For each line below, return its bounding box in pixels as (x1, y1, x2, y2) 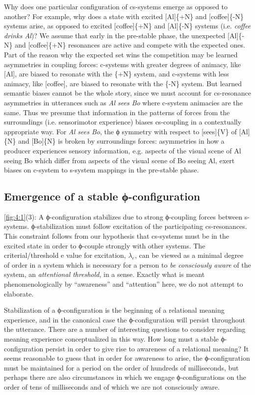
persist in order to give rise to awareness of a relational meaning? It (45, 343, 249, 353)
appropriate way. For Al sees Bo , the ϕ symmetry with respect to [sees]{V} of (4, 126, 237, 136)
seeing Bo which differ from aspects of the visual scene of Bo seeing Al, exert (4, 155, 235, 165)
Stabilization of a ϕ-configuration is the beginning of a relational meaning (4, 305, 225, 315)
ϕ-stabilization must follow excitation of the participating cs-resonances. (31, 221, 247, 231)
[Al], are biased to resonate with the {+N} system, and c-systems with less (4, 69, 229, 79)
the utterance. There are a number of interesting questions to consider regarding (4, 324, 246, 334)
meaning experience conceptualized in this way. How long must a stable (4, 334, 219, 344)
